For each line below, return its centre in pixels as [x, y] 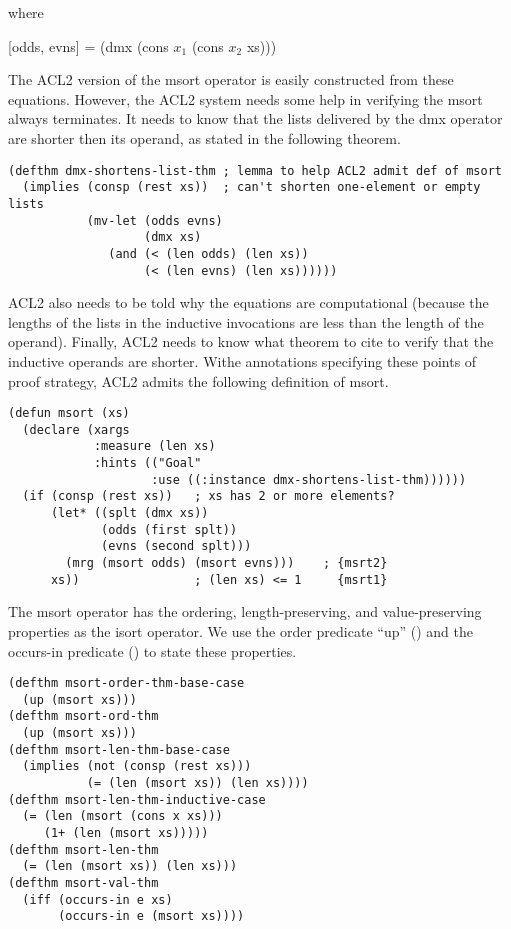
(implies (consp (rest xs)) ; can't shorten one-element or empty [251, 187]
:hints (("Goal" [147, 463]
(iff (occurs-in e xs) [97, 899]
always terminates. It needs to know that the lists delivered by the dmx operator [255, 118]
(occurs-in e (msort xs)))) [151, 916]
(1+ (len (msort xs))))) [126, 833]
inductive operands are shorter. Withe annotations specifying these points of [242, 360]
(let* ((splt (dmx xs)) [129, 513]
